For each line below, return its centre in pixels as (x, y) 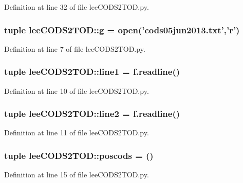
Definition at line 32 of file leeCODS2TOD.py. (77, 7)
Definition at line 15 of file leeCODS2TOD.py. (77, 175)
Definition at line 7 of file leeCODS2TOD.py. (75, 48)
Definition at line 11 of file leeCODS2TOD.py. (77, 133)
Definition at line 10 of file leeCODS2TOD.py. (77, 90)
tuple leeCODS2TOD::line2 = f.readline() (92, 114)
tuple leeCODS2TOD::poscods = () (79, 155)
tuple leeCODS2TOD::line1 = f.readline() (92, 72)
